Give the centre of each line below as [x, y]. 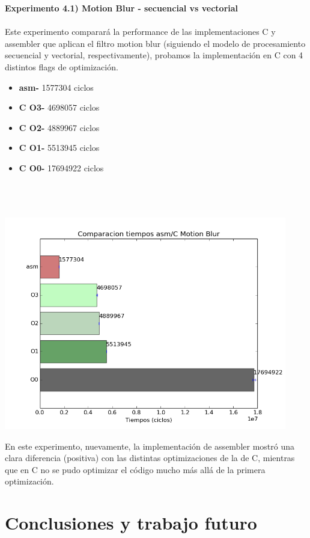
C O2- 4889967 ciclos [59, 127]
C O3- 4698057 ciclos [59, 107]
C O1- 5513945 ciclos [59, 148]
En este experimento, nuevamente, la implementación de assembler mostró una [150, 446]
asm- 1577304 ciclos [56, 87]
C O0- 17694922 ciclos [61, 167]
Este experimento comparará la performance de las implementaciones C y [140, 32]
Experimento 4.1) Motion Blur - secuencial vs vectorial [122, 8]
